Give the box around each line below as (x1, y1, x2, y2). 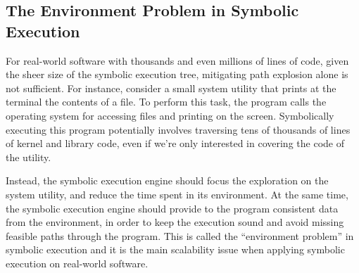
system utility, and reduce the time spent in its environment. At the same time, (6, 186, 348, 201)
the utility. (6, 149, 51, 164)
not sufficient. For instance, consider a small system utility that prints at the (6, 80, 336, 95)
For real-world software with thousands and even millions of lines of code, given (6, 53, 349, 68)
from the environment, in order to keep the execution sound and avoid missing (6, 215, 344, 229)
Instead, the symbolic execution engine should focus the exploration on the (6, 173, 329, 188)
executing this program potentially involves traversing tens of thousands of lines (6, 122, 351, 136)
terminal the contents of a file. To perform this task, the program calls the (6, 94, 327, 109)
